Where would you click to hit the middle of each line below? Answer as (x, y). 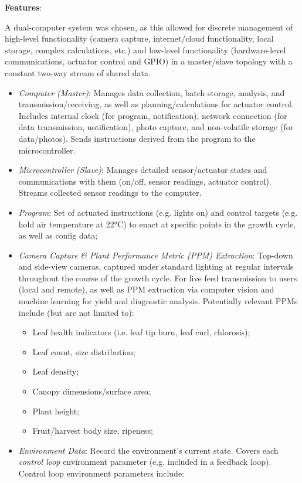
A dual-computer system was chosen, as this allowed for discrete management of (149, 27)
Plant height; (56, 411)
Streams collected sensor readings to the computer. (110, 193)
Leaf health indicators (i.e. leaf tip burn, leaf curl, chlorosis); (141, 332)
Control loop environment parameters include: (101, 473)
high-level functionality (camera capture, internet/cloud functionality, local (139, 38)
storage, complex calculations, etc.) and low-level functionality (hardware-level (145, 50)
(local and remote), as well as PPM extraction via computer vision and (146, 289)
